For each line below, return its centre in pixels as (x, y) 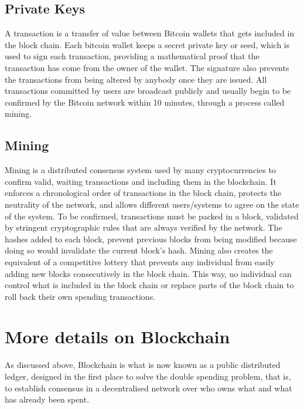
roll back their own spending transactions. (80, 296)
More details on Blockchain (117, 337)
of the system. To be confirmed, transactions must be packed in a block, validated (152, 216)
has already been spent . (47, 399)
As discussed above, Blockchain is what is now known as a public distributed (143, 365)
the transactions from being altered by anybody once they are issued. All (136, 79)
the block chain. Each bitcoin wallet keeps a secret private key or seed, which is (147, 44)
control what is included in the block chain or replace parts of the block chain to (149, 285)
